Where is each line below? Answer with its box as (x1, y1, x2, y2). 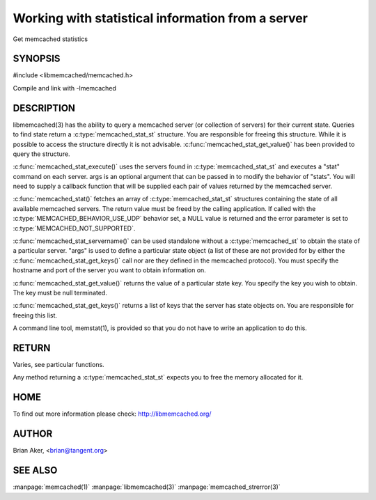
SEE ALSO (13, 464, 58, 476)
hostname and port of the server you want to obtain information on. (13, 266, 207, 274)
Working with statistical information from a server (13, 10, 308, 26)
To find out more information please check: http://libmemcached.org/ (13, 409, 212, 418)
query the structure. (13, 150, 70, 158)
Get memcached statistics (13, 35, 88, 43)
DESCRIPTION (13, 102, 76, 114)
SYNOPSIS (13, 53, 61, 65)
